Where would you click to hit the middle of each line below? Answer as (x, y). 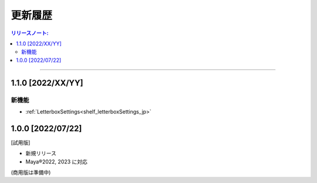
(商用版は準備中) (31, 172)
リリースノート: (30, 33)
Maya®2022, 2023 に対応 (57, 161)
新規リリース (41, 154)
